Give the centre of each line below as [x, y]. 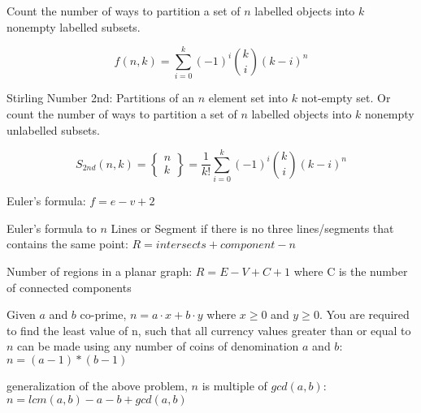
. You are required [364, 314]
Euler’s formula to [52, 228]
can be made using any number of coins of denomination [158, 346]
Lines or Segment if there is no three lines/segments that [252, 228]
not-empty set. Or [346, 98]
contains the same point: [67, 244]
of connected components [69, 287]
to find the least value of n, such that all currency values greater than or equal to [209, 330]
